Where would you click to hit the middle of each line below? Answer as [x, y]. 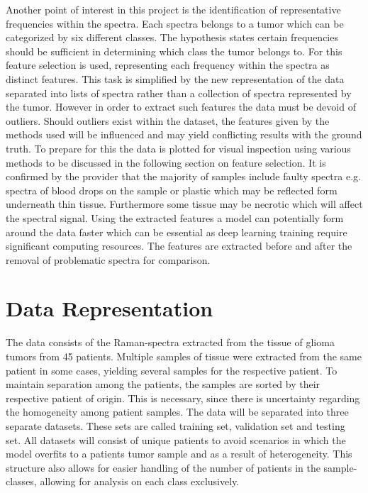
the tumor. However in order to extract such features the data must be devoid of [181, 107]
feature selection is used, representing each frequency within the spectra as [168, 65]
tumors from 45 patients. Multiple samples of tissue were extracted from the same [184, 356]
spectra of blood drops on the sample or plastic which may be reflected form [172, 190]
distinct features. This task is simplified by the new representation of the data [175, 78]
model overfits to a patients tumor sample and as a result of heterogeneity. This [179, 454]
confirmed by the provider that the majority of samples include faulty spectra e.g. [183, 176]
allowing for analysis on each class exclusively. [140, 481]
